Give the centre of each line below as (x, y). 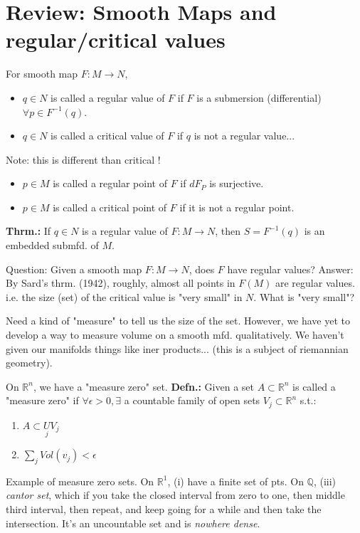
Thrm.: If (28, 231)
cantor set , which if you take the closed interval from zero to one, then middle (175, 495)
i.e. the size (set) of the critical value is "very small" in (124, 296)
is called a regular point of (110, 183)
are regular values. (315, 283)
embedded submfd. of (52, 245)
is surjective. (237, 183)
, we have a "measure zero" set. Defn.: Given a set (143, 386)
